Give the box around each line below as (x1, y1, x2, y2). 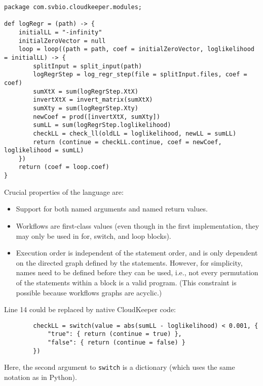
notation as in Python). (4, 372, 77, 382)
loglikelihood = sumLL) (4, 147, 84, 154)
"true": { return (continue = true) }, (47, 330, 182, 338)
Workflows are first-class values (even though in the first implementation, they (16, 220, 259, 231)
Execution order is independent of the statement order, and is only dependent (16, 247, 258, 258)
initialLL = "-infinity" (18, 28, 102, 36)
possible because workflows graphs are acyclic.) (16, 287, 162, 297)
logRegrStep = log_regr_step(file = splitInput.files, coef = (33, 71, 247, 78)
